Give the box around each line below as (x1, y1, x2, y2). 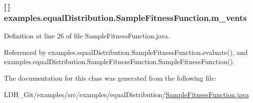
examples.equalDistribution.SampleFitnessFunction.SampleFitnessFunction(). (4, 56, 235, 67)
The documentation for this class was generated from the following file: (4, 72, 216, 83)
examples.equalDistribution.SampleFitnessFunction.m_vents (4, 11, 247, 23)
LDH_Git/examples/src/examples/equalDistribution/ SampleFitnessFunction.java (4, 89, 249, 99)
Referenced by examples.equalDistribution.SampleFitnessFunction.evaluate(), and (4, 47, 248, 57)
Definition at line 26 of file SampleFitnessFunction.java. (4, 31, 170, 41)
